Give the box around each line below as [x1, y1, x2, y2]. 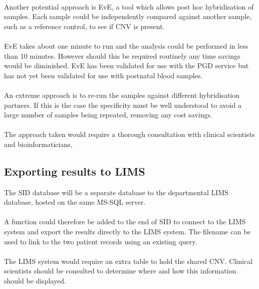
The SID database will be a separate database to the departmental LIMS [4, 187, 228, 197]
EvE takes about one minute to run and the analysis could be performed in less [4, 40, 248, 51]
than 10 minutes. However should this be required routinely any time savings [4, 50, 240, 61]
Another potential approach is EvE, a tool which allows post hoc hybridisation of [4, 1, 254, 12]
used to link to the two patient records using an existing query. [4, 236, 197, 246]
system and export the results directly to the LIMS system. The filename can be [4, 226, 251, 237]
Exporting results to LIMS [4, 163, 145, 179]
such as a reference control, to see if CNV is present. [4, 21, 165, 31]
